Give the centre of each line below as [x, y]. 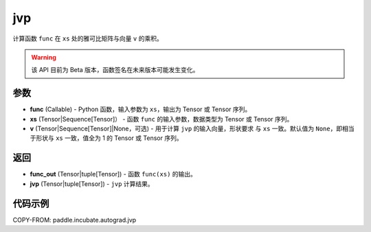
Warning [44, 57]
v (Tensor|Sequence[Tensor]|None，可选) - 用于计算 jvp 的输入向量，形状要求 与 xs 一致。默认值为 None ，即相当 [192, 129]
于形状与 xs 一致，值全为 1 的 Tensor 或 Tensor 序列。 [106, 138]
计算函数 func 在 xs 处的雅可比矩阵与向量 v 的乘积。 [88, 38]
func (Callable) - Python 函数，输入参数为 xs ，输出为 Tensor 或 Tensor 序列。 [140, 109]
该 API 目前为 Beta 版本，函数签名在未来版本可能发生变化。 [115, 70]
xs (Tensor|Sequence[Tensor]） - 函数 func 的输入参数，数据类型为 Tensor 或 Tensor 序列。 [161, 119]
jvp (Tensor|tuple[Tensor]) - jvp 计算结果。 [92, 184]
